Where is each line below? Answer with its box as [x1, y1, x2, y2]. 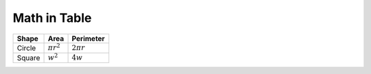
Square [16, 53, 41, 63]
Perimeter [71, 34, 105, 43]
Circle [16, 43, 36, 53]
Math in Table [12, 10, 92, 25]
